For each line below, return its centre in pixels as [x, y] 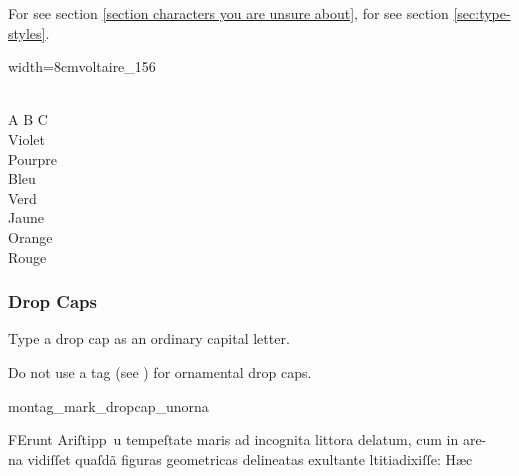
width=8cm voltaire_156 [82, 66]
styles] [27, 32]
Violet [26, 138]
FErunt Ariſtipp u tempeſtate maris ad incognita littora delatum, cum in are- [247, 439]
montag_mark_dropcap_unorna [108, 405]
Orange [30, 236]
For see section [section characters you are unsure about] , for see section [228, 13]
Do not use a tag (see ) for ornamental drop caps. [160, 371]
